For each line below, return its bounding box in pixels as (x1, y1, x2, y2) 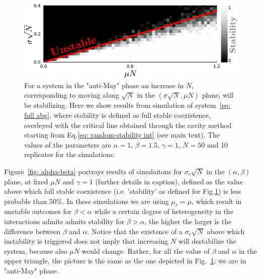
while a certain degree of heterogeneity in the (94, 206, 233, 217)
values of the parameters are (24, 139, 111, 150)
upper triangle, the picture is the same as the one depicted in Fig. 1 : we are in (4, 255, 246, 266)
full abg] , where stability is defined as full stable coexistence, (24, 109, 211, 120)
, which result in (192, 195, 242, 206)
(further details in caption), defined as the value (95, 176, 243, 186)
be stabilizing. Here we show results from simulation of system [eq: (24, 100, 231, 110)
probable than (4, 195, 47, 206)
